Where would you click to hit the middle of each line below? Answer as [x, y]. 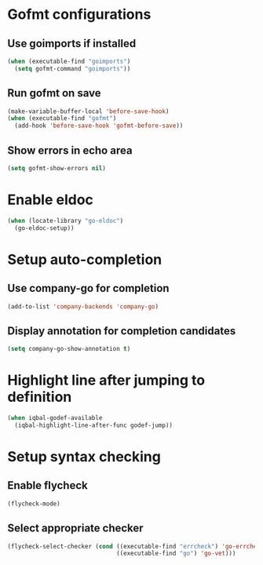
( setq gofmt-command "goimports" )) [73, 68]
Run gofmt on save [54, 93]
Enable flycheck [47, 485]
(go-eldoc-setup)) [45, 228]
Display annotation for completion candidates [122, 331]
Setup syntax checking [84, 457]
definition [40, 397]
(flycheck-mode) [34, 504]
